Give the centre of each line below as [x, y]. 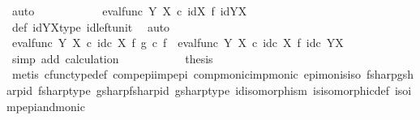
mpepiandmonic [46, 106]
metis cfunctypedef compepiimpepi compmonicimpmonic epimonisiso [186, 74]
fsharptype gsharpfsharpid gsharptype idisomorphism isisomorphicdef [213, 90]
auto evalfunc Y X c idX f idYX [129, 11]
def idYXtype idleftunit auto [91, 26]
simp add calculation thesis [112, 58]
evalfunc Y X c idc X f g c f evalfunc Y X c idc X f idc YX [178, 43]
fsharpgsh [390, 74]
